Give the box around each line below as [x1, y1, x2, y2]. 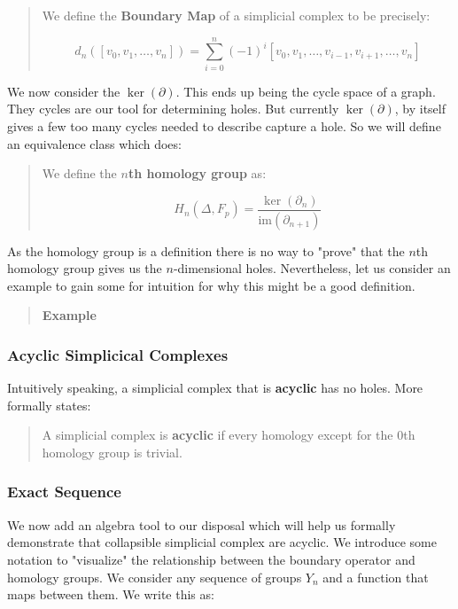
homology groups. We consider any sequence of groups [7, 567, 302, 586]
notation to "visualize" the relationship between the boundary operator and [7, 550, 415, 568]
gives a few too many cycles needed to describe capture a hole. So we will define [7, 116, 441, 135]
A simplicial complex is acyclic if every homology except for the [42, 426, 393, 444]
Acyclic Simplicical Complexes [7, 343, 229, 365]
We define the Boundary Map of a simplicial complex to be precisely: [42, 6, 431, 24]
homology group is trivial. [42, 442, 182, 461]
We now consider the [7, 82, 120, 100]
